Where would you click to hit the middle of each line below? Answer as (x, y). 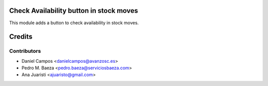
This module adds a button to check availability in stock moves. (74, 23)
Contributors (25, 51)
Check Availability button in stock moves (74, 11)
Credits (21, 37)
